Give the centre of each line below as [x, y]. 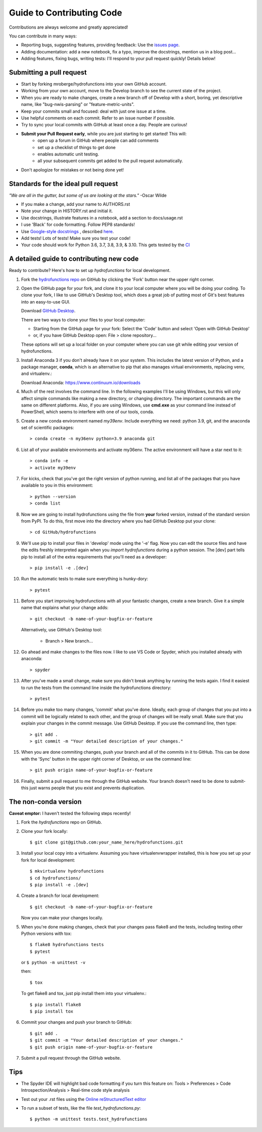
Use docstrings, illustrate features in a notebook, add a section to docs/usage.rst [102, 218]
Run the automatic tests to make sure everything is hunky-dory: [84, 579]
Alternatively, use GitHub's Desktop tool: [61, 630]
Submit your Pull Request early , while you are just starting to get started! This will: [104, 134]
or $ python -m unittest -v [53, 963]
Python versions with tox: [47, 933]
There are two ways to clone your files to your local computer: [83, 320]
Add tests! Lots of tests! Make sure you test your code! [76, 238]
